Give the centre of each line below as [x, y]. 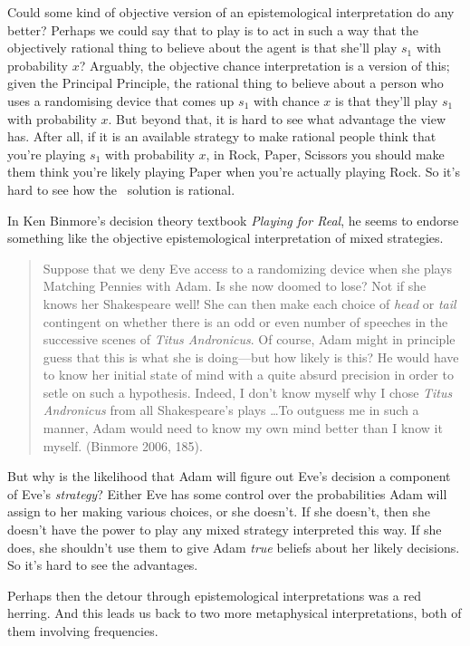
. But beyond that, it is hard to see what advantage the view [277, 118]
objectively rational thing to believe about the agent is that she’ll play [202, 48]
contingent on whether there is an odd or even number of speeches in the [245, 321]
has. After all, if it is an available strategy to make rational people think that [222, 136]
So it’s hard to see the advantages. [103, 565]
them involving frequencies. [83, 631]
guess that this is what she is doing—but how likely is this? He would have [251, 357]
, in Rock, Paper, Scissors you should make [325, 154]
